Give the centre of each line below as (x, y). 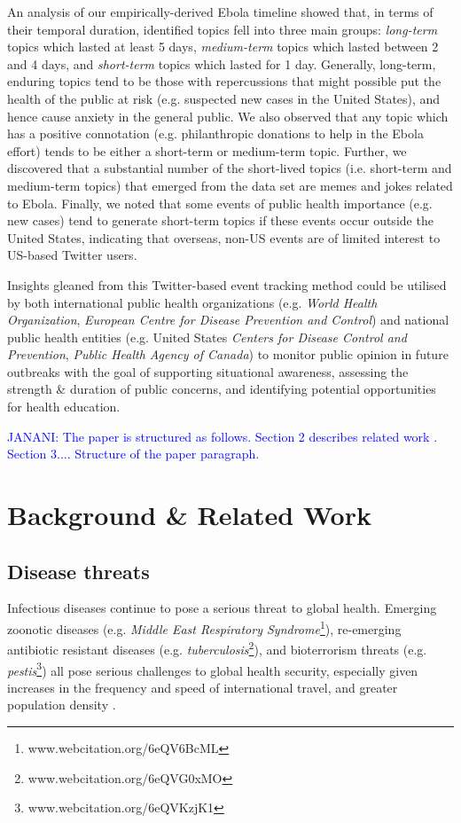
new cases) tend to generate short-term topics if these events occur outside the (220, 220)
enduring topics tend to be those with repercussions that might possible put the (224, 81)
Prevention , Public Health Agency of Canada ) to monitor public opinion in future (228, 354)
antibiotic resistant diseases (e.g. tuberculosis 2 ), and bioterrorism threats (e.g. (217, 648)
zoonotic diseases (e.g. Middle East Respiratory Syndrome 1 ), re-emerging (204, 627)
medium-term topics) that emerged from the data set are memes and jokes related (230, 185)
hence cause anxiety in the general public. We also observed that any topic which (228, 116)
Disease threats (78, 571)
